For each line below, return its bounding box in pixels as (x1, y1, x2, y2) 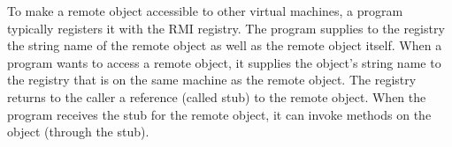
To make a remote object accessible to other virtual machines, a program (7, 2, 403, 19)
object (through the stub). (7, 122, 149, 141)
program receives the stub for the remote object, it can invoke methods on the (7, 105, 432, 123)
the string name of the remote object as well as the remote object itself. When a (7, 36, 442, 55)
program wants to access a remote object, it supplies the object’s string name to (7, 53, 441, 71)
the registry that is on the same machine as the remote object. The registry (7, 70, 417, 89)
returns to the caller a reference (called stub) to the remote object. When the (7, 87, 426, 106)
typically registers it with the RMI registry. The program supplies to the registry (7, 18, 445, 37)
